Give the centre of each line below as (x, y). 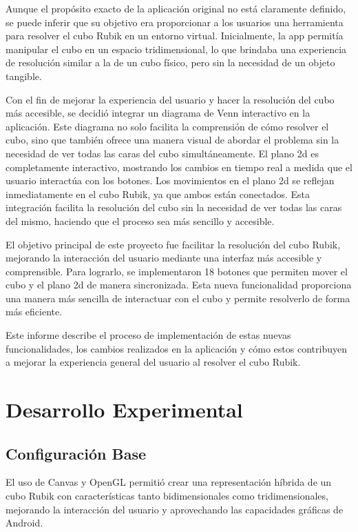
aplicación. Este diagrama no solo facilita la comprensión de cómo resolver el (167, 126)
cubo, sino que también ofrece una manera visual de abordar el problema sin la (172, 140)
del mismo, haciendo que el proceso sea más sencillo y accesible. (140, 220)
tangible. (24, 76)
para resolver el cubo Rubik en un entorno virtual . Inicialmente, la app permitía (175, 36)
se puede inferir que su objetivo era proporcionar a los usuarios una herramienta (175, 22)
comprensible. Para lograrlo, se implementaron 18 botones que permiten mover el (177, 271)
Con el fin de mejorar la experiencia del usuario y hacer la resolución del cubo (170, 99)
